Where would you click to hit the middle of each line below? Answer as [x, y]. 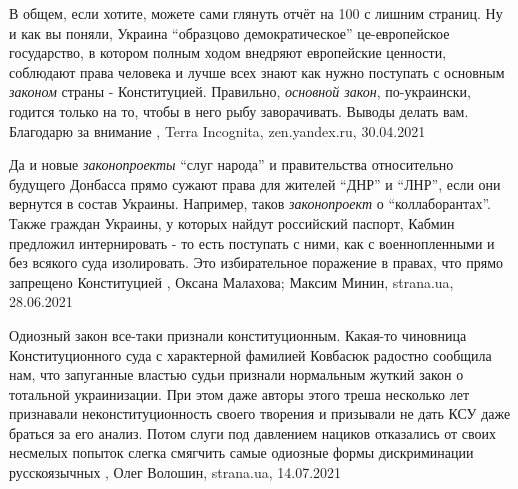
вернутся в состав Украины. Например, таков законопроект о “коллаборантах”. [250, 203]
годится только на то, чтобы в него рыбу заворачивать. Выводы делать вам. [239, 110]
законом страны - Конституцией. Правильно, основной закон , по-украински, [240, 91]
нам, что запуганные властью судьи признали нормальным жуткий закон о [236, 374]
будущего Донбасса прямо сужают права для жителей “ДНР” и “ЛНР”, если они [255, 183]
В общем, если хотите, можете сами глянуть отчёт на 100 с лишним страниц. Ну [256, 13]
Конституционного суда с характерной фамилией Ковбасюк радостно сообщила [250, 354]
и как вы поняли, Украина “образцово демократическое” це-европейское [229, 32]
